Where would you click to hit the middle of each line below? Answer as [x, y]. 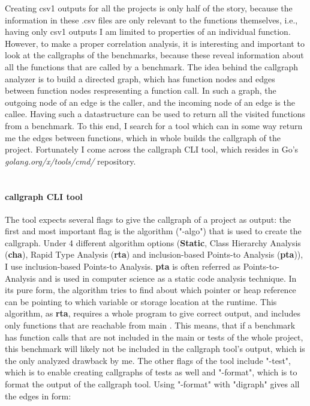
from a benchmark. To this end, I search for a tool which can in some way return [154, 125]
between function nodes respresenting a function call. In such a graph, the [141, 90]
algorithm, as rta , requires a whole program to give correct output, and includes [153, 313]
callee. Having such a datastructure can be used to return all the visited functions [155, 114]
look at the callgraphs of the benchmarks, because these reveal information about [154, 55]
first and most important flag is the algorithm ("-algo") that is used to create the [153, 231]
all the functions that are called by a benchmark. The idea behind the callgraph [152, 66]
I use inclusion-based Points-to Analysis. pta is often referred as [123, 266]
